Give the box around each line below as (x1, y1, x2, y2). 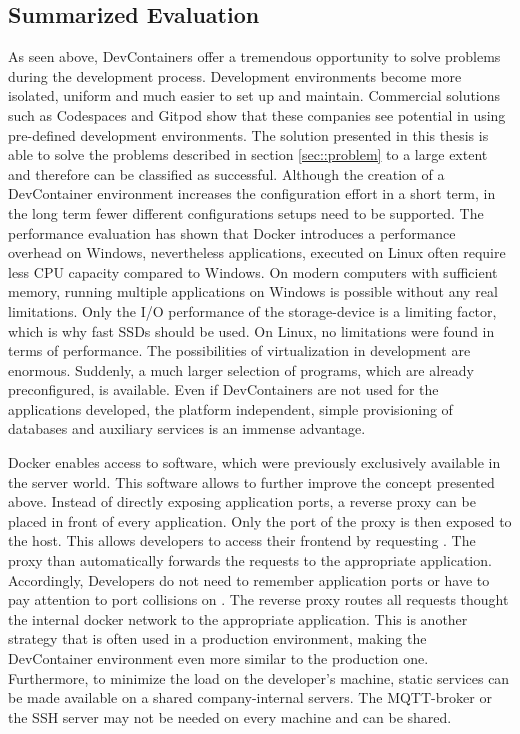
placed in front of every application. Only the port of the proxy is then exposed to (8, 510, 512, 531)
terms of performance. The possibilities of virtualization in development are (8, 340, 471, 361)
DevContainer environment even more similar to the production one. (8, 648, 429, 669)
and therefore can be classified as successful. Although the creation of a (8, 163, 445, 184)
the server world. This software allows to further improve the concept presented (8, 471, 495, 492)
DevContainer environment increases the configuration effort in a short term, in (8, 183, 496, 204)
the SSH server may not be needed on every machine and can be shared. (8, 706, 452, 727)
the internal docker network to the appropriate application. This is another (8, 608, 468, 629)
